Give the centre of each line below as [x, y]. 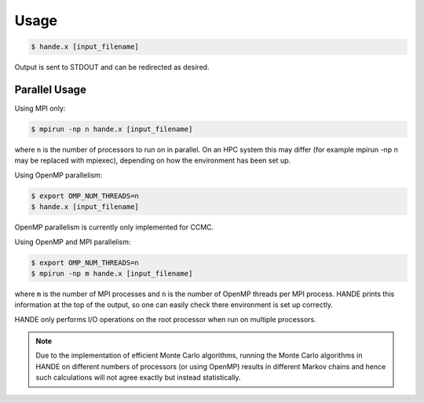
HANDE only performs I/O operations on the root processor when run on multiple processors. [166, 319]
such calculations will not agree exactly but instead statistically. [138, 378]
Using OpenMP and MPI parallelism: [73, 242]
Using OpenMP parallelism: [58, 175]
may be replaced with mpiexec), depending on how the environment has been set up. [153, 160]
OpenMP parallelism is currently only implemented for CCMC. [114, 227]
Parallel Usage [50, 89]
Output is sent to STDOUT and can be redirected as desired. [112, 68]
